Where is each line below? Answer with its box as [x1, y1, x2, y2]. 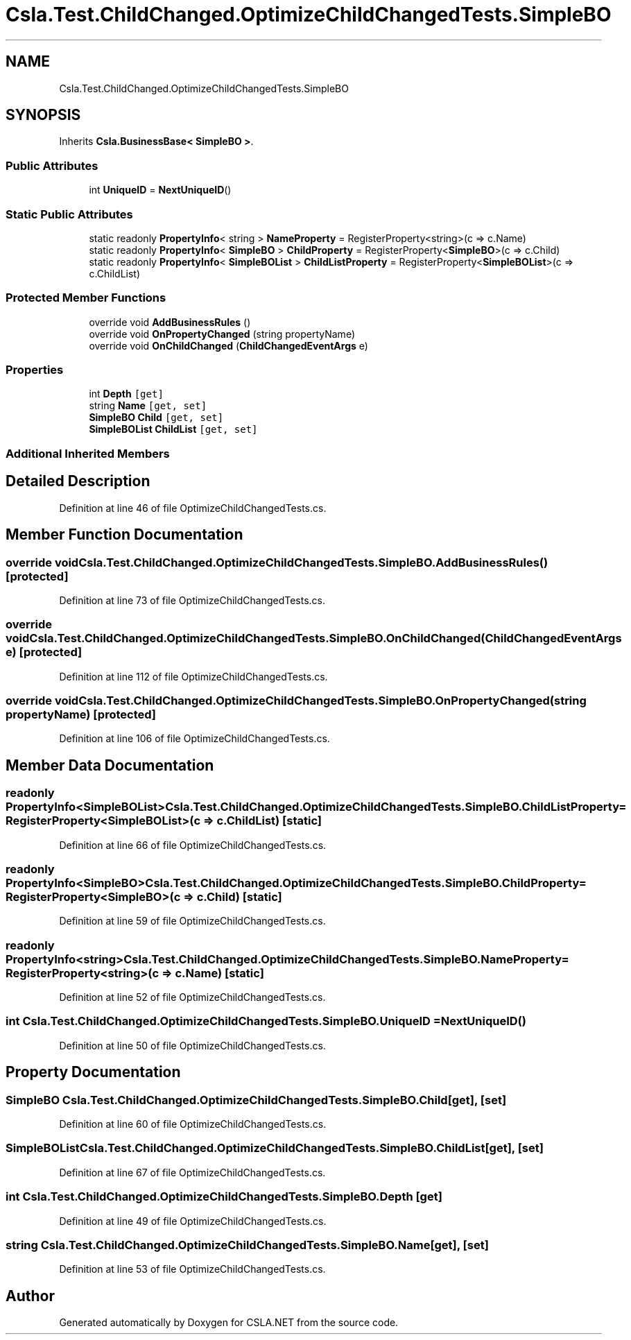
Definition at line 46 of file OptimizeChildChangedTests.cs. [59, 501, 327, 514]
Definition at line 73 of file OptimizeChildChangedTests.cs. [59, 594, 326, 606]
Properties [6, 363, 64, 377]
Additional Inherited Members [6, 446, 170, 461]
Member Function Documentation [6, 526, 243, 544]
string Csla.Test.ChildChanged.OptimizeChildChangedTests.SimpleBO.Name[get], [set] [6, 1237, 489, 1252]
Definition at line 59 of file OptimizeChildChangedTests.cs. [59, 915, 326, 927]
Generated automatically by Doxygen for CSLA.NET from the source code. [59, 1316, 399, 1329]
